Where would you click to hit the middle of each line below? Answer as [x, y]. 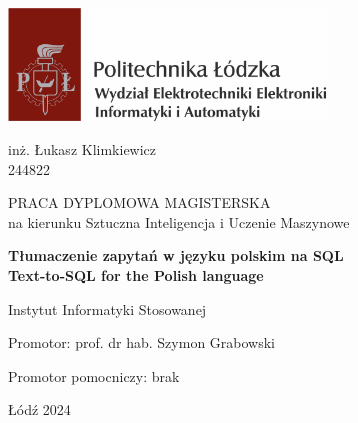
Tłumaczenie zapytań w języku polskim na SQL [176, 255]
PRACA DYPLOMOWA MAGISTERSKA [139, 202]
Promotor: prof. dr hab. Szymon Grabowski [142, 342]
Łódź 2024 [39, 409]
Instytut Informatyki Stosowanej [107, 308]
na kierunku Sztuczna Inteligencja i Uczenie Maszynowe [179, 221]
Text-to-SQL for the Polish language [136, 274]
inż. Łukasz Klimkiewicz [82, 148]
